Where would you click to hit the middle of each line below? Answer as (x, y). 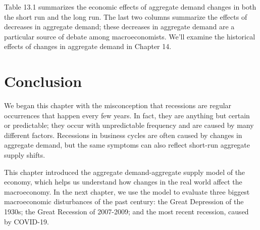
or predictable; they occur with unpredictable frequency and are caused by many (129, 125)
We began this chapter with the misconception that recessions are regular (118, 105)
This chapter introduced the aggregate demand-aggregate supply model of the (125, 172)
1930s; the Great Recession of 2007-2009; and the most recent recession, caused (126, 212)
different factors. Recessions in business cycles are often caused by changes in (123, 135)
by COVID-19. (27, 221)
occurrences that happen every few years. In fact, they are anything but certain (127, 115)
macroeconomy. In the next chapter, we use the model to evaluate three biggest (127, 191)
